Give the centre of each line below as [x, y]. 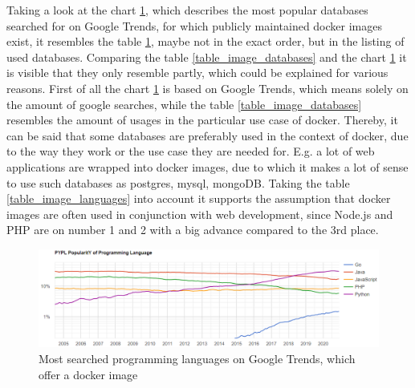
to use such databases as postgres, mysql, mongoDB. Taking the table [178, 182]
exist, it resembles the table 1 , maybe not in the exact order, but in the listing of [205, 41]
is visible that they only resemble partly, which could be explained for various [197, 73]
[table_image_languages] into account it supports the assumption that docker [199, 198]
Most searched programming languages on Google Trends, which [197, 359]
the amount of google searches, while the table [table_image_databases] [184, 104]
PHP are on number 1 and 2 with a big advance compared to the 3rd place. [193, 230]
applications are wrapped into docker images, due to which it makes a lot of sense [207, 166]
